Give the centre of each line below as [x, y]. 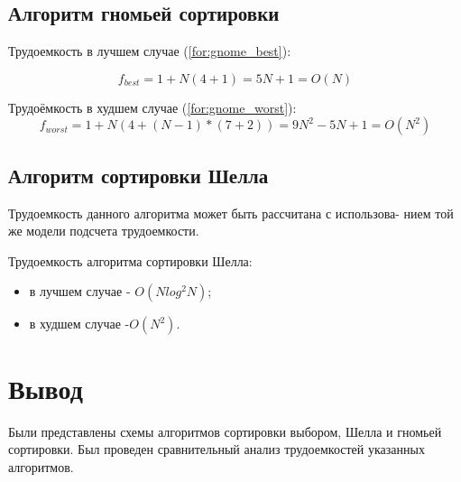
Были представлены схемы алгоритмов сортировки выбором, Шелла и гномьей [225, 431]
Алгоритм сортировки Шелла [138, 175]
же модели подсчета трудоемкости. [104, 231]
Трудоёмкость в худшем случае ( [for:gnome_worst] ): [152, 107]
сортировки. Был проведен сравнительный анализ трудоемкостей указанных [217, 449]
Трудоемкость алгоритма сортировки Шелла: [130, 260]
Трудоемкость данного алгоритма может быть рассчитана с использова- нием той [231, 213]
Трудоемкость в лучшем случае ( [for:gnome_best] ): [150, 51]
